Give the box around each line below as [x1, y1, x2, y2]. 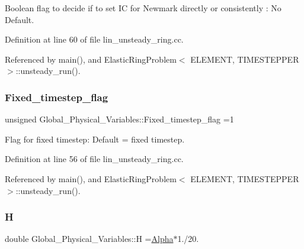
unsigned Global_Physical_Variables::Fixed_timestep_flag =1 [5, 113, 234, 125]
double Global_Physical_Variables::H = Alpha [5, 232, 174, 245]
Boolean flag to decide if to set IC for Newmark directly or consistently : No [5, 2, 281, 14]
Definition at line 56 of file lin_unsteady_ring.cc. [5, 153, 184, 165]
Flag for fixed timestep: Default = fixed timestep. [5, 132, 185, 145]
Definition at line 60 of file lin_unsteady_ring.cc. [5, 33, 184, 46]
